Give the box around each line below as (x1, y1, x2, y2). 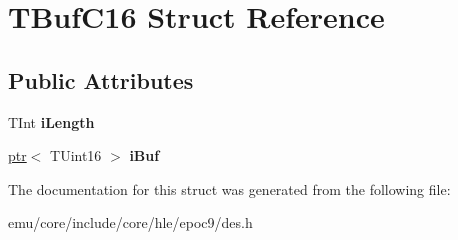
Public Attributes (8, 64, 194, 95)
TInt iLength (8, 111, 95, 132)
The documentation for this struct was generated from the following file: (8, 178, 451, 199)
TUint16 (50, 145, 102, 166)
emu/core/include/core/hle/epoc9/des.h (8, 212, 253, 233)
